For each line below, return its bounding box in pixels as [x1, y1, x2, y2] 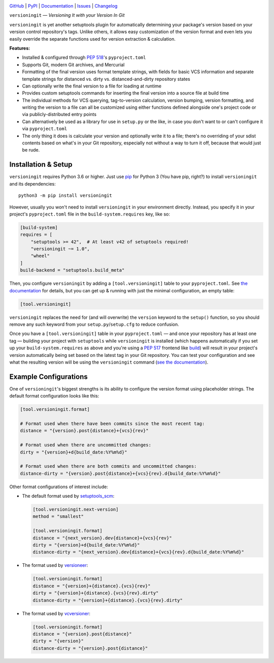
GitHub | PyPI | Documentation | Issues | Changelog [9, 3, 118, 9]
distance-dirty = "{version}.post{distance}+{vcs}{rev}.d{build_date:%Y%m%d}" [20, 470, 221, 476]
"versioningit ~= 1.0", [30, 246, 90, 252]
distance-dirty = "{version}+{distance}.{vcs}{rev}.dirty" [32, 597, 183, 603]
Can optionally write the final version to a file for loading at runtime [22, 83, 162, 89]
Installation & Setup [9, 160, 73, 169]
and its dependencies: [9, 180, 56, 187]
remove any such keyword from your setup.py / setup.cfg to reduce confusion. [9, 321, 180, 327]
